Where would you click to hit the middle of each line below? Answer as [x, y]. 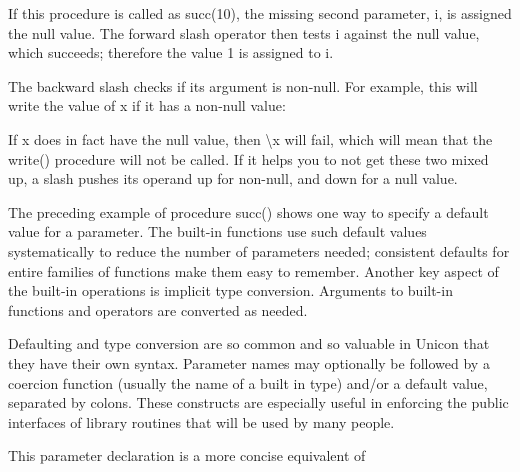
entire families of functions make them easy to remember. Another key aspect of [253, 270]
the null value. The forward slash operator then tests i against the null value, [244, 32]
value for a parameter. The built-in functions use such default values [217, 231]
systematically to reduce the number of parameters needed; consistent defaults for [259, 250]
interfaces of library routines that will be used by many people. [201, 421]
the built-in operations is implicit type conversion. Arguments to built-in [230, 290]
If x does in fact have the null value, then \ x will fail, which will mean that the [250, 138]
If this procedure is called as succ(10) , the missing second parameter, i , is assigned [260, 13]
